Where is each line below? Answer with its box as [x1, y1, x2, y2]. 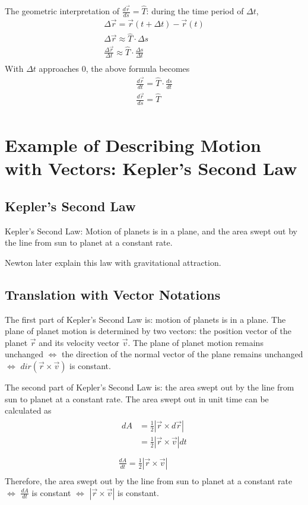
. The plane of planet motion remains [128, 336, 263, 348]
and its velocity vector [39, 336, 120, 348]
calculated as [5, 404, 52, 417]
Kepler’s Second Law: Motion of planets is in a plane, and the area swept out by [5, 224, 297, 237]
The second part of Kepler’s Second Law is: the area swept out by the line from [5, 381, 294, 393]
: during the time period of [146, 5, 244, 17]
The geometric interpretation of [5, 5, 120, 17]
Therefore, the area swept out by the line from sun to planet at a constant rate [5, 474, 293, 487]
